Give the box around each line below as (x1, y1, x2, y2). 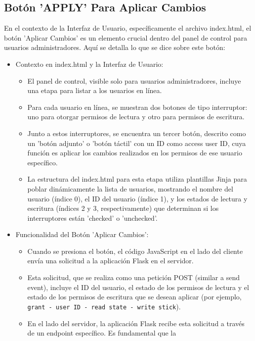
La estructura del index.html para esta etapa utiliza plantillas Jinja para (27, 174, 247, 184)
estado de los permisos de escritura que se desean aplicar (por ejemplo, (27, 292, 242, 302)
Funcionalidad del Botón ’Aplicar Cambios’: (15, 229, 149, 240)
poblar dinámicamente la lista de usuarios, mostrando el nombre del (27, 183, 233, 194)
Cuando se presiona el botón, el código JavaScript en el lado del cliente (27, 245, 243, 256)
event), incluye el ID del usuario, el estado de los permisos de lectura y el (27, 282, 249, 292)
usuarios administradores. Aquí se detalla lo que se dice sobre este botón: (4, 42, 225, 52)
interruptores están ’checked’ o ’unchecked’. (27, 212, 158, 223)
